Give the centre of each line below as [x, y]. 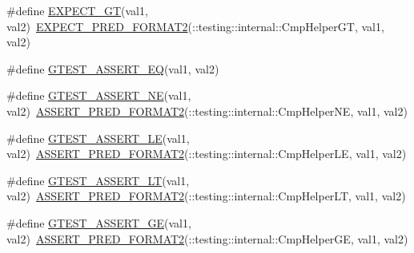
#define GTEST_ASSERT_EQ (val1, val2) [113, 68]
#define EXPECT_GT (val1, [77, 10]
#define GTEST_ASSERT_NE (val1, [99, 95]
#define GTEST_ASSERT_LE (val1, [98, 138]
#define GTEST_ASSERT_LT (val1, [98, 180]
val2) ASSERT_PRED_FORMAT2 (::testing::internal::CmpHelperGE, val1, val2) [207, 238]
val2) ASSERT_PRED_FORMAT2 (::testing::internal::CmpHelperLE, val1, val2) [207, 154]
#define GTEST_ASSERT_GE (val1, [99, 222]
